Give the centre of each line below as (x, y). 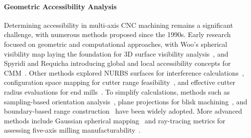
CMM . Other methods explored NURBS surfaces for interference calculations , (124, 72)
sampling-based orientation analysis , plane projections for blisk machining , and (126, 101)
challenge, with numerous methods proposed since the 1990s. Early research (117, 34)
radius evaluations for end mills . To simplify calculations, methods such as (117, 91)
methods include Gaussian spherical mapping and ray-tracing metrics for (115, 120)
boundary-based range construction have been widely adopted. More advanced (123, 111)
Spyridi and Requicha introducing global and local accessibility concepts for (117, 63)
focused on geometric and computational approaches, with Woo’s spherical (116, 44)
